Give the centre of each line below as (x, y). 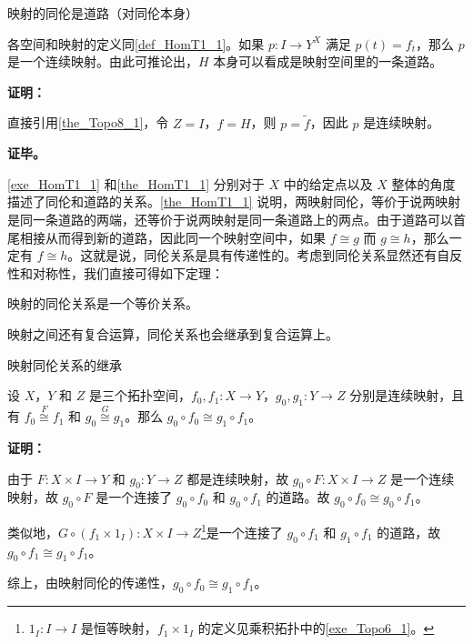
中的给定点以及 (328, 183)
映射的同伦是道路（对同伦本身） (103, 13)
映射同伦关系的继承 (65, 364)
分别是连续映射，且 (407, 395)
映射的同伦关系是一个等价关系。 (103, 303)
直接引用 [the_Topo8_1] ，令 (88, 122)
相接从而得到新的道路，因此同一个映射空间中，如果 (172, 237)
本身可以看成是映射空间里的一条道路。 (328, 61)
